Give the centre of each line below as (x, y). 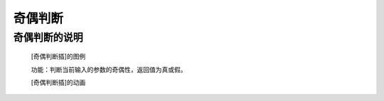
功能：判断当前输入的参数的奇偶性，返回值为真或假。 (109, 69)
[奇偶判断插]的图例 (58, 57)
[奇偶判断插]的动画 (58, 82)
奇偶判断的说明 (48, 37)
